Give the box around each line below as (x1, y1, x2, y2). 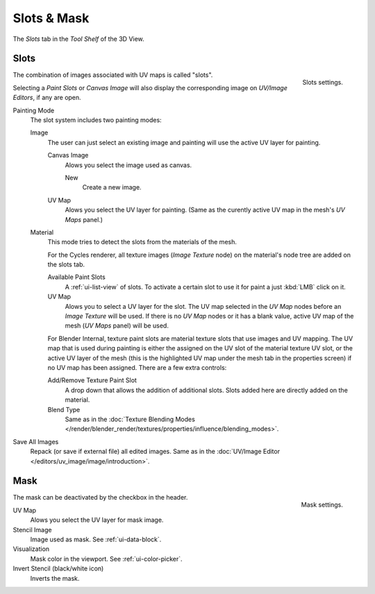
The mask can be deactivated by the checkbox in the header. (12, 493, 188, 502)
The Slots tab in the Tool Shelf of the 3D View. (12, 35, 145, 43)
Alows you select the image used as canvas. (65, 160, 192, 169)
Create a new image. (82, 183, 142, 192)
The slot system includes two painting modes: (30, 116, 162, 124)
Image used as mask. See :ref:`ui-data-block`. (30, 535, 162, 543)
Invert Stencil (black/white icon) (12, 564, 104, 572)
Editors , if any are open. (12, 94, 81, 102)
